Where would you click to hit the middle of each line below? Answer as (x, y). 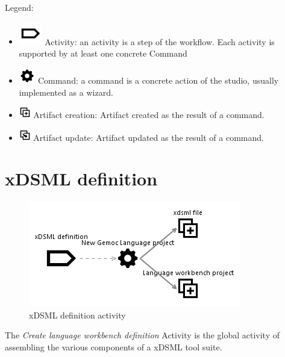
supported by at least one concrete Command (103, 53)
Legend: (19, 7)
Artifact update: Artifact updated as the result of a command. (149, 137)
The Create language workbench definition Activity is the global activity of (142, 335)
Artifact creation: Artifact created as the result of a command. (149, 115)
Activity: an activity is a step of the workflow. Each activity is (160, 41)
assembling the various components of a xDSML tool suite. (114, 347)
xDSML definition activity (77, 315)
